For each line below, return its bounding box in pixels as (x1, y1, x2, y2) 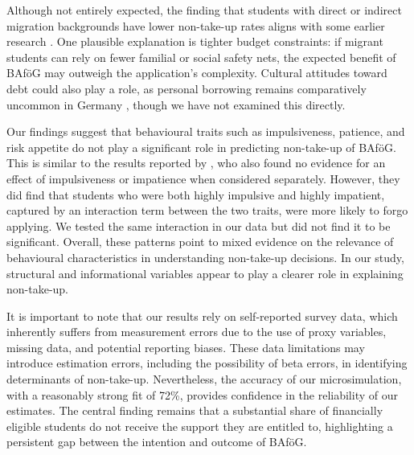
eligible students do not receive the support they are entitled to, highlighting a (6, 417, 393, 434)
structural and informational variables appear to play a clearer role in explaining (6, 264, 404, 281)
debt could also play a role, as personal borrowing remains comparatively (6, 80, 367, 96)
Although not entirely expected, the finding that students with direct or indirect (6, 2, 402, 18)
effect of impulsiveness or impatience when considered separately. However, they (6, 170, 400, 187)
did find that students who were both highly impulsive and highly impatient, (6, 186, 385, 203)
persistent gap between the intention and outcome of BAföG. (6, 433, 307, 450)
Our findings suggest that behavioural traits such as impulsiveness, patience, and (6, 123, 405, 140)
